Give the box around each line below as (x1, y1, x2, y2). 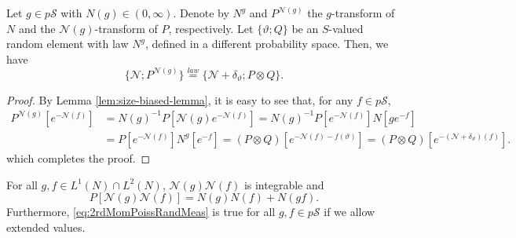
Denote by (179, 5, 229, 20)
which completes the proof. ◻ (6, 149, 151, 166)
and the (18, 20, 56, 36)
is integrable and (243, 176, 324, 192)
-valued (328, 20, 364, 36)
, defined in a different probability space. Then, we (145, 35, 389, 52)
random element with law (6, 35, 129, 52)
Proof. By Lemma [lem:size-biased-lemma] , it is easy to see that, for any (6, 91, 353, 108)
